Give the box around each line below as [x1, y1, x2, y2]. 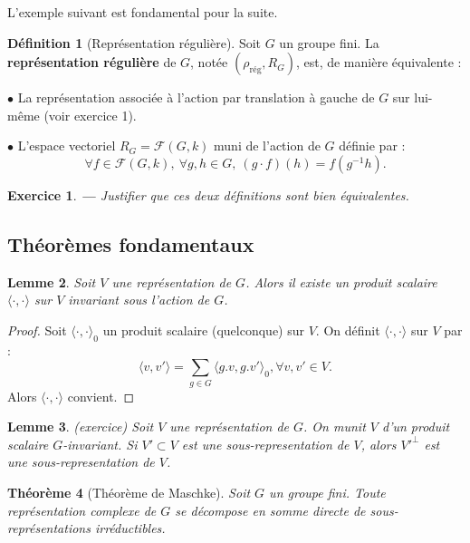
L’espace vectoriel [17, 136, 116, 155]
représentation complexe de [7, 500, 157, 519]
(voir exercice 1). [43, 105, 137, 124]
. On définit [315, 320, 380, 339]
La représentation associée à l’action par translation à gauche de [17, 88, 375, 107]
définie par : [339, 136, 406, 155]
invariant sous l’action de [68, 290, 210, 309]
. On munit [303, 417, 366, 436]
